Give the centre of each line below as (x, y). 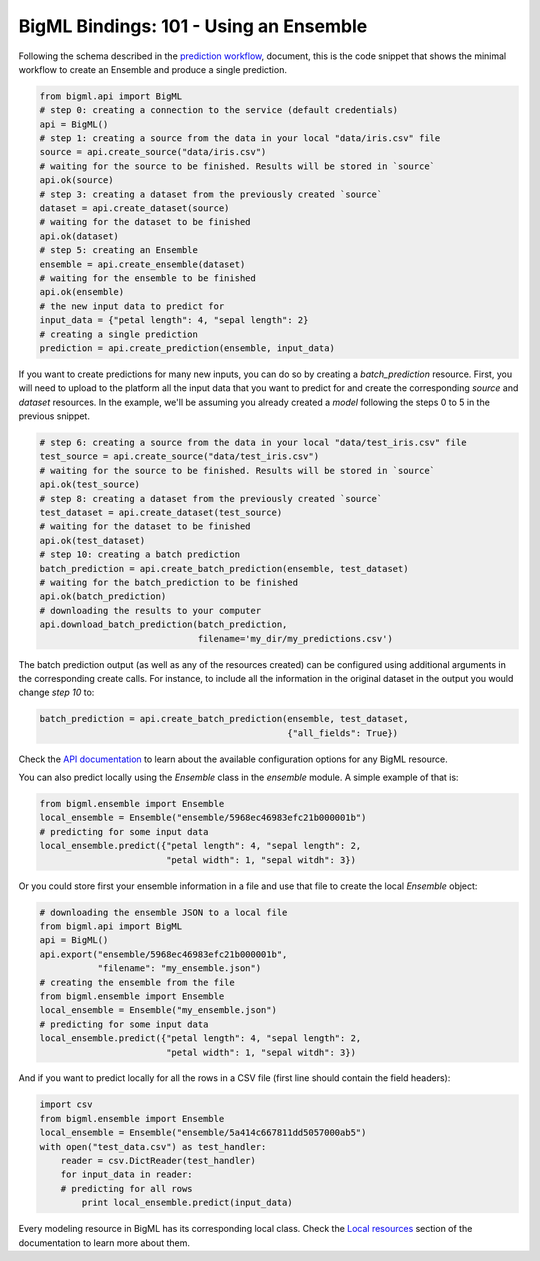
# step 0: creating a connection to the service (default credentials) (219, 110)
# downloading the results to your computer (150, 610)
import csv (66, 1104)
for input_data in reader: (127, 1174)
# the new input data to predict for (132, 306)
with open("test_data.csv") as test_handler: (153, 1146)
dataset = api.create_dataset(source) (134, 208)
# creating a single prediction (119, 334)
